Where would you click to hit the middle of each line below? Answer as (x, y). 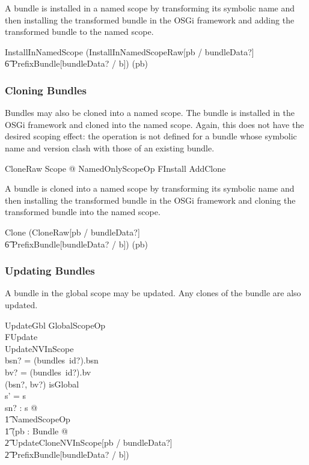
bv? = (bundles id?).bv (48, 372)
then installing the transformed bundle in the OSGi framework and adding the (150, 20)
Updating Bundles (50, 271)
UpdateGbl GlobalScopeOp (55, 325)
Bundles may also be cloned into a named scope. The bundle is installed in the (150, 113)
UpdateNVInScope (39, 348)
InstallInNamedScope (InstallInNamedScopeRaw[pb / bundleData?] (130, 51)
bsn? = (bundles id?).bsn (52, 360)
